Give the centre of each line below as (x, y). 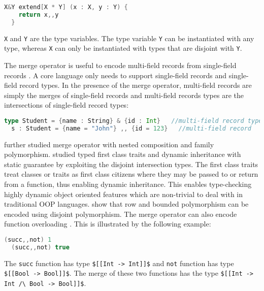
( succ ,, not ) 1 (28, 240)
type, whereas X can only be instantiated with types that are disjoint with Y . (123, 48)
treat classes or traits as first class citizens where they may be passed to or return (131, 174)
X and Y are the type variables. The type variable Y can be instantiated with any (129, 38)
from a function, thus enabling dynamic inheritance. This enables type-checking (128, 184)
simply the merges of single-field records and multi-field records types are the (124, 95)
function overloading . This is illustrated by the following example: (108, 224)
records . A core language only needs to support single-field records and (115, 75)
